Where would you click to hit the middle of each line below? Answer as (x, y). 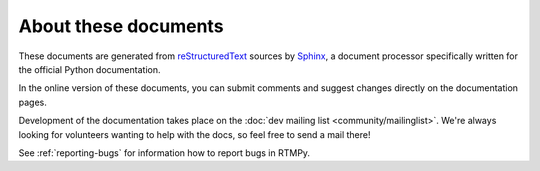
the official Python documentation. (89, 69)
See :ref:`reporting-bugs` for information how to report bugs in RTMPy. (164, 152)
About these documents (121, 26)
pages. (32, 102)
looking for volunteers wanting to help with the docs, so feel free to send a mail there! (194, 134)
